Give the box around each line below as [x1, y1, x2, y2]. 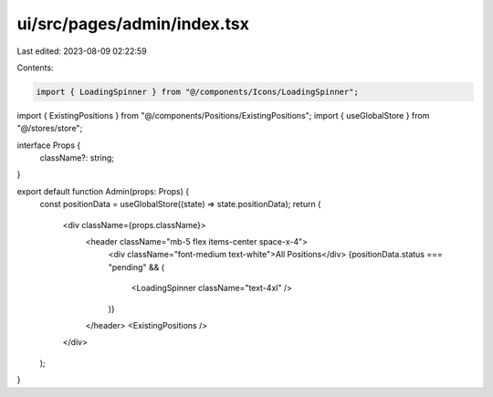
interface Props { [16, 140, 81, 151]
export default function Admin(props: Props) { [16, 185, 190, 196]
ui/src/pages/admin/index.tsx [16, 14, 250, 34]
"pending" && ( [108, 261, 164, 273]
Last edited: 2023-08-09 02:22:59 [16, 46, 147, 57]
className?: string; [39, 152, 114, 163]
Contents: [16, 62, 54, 73]
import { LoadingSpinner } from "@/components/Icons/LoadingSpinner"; [36, 87, 360, 97]
